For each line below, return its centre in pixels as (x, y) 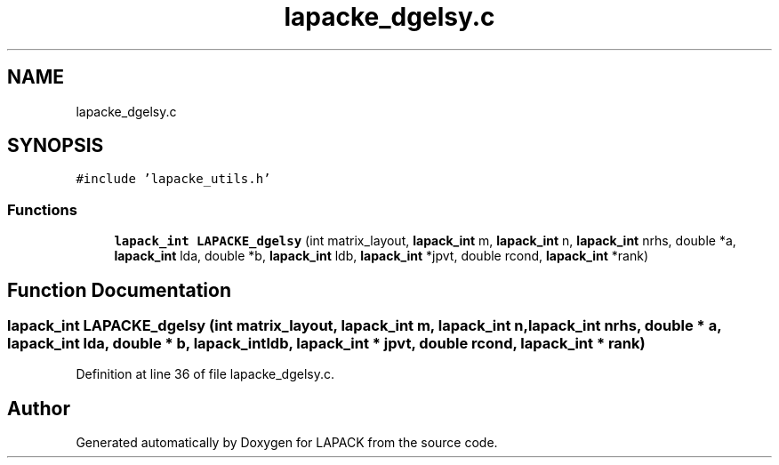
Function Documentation (119, 290)
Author (39, 408)
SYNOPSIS (56, 146)
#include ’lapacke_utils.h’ (173, 179)
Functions (42, 209)
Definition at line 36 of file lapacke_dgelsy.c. (205, 374)
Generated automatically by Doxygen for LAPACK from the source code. (287, 443)
